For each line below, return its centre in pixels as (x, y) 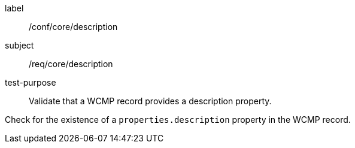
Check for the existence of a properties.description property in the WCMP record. (178, 120)
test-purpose (31, 82)
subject (19, 45)
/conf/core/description (73, 27)
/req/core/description (71, 64)
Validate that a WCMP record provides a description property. (150, 101)
